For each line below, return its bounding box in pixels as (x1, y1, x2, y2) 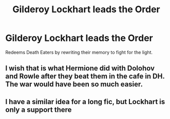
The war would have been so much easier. (5, 80, 143, 89)
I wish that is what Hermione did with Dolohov (5, 64, 155, 73)
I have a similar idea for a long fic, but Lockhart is (5, 97, 165, 106)
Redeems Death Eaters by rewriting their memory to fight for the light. (5, 49, 153, 55)
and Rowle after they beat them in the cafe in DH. (5, 72, 165, 81)
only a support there (5, 105, 72, 114)
